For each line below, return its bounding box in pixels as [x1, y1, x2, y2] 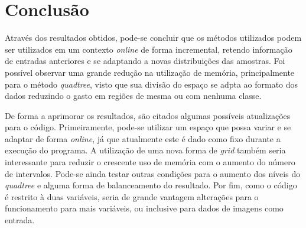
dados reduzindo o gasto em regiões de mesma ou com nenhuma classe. [5, 89, 262, 102]
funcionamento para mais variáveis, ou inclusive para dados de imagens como [5, 202, 284, 214]
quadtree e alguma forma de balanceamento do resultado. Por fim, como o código [5, 179, 297, 191]
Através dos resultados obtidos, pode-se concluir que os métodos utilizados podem [5, 31, 302, 44]
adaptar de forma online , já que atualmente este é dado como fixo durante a [5, 132, 281, 144]
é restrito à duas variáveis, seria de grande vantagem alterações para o [5, 190, 259, 203]
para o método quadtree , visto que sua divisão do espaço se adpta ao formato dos [5, 78, 298, 90]
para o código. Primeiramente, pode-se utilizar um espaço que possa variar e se [5, 121, 291, 133]
